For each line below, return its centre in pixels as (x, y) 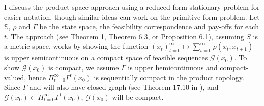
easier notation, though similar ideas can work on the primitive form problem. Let (132, 16)
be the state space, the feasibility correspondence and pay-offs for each (149, 26)
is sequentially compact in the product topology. (169, 77)
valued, (15, 77)
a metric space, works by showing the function (76, 46)
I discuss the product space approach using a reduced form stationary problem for (132, 7)
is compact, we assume (84, 67)
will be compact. (138, 97)
